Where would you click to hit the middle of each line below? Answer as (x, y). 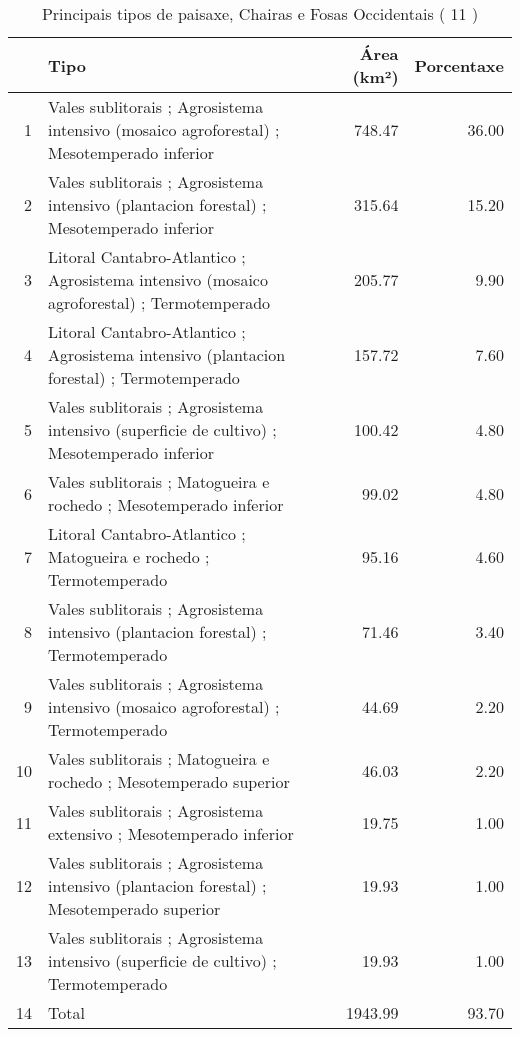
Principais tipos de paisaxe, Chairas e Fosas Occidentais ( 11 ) (260, 13)
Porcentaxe (459, 65)
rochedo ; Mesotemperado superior (169, 781)
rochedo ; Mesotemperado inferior (166, 504)
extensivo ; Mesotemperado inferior (171, 833)
